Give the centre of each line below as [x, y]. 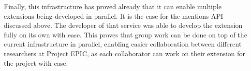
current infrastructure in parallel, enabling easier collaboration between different [123, 44]
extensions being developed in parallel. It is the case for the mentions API [114, 16]
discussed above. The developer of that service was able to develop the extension [123, 25]
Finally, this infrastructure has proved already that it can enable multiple [113, 6]
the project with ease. [36, 63]
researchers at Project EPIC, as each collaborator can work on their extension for [125, 53]
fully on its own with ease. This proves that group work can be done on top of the [125, 34]
